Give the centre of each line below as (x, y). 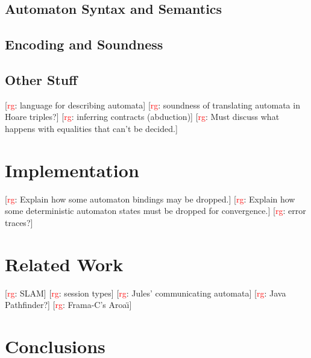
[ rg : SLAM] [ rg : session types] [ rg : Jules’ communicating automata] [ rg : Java (146, 293)
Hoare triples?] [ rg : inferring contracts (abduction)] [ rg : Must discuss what (142, 117)
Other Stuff (41, 79)
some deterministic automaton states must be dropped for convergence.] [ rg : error (155, 211)
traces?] (19, 222)
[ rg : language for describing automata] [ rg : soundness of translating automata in (152, 105)
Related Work (64, 264)
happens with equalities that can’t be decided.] (91, 128)
